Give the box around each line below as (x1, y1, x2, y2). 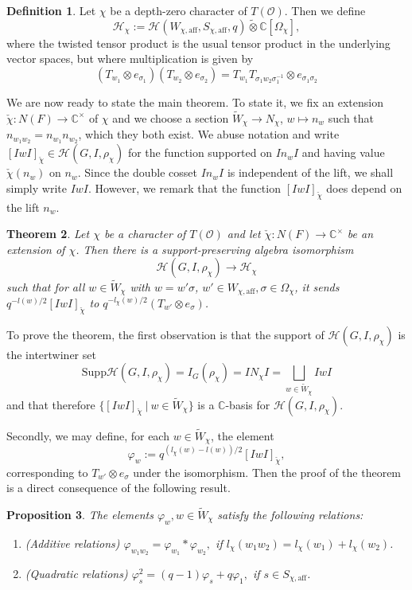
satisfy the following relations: (217, 506, 363, 523)
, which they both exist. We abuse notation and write (78, 126, 340, 143)
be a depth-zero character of (110, 2, 247, 18)
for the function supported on (127, 144, 272, 161)
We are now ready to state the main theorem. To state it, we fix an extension (6, 94, 383, 110)
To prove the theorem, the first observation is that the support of (6, 326, 325, 342)
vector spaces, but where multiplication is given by (6, 50, 254, 67)
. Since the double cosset (77, 164, 197, 181)
